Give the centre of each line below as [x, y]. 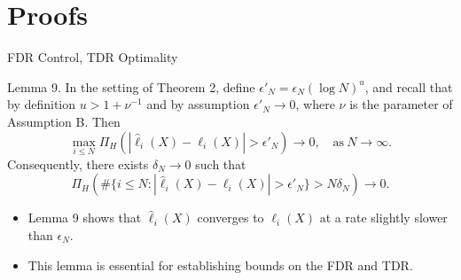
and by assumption [198, 104]
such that [221, 163]
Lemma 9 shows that [85, 218]
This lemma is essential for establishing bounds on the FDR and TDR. [220, 264]
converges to [230, 218]
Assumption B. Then [64, 121]
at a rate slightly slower [383, 218]
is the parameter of [401, 104]
